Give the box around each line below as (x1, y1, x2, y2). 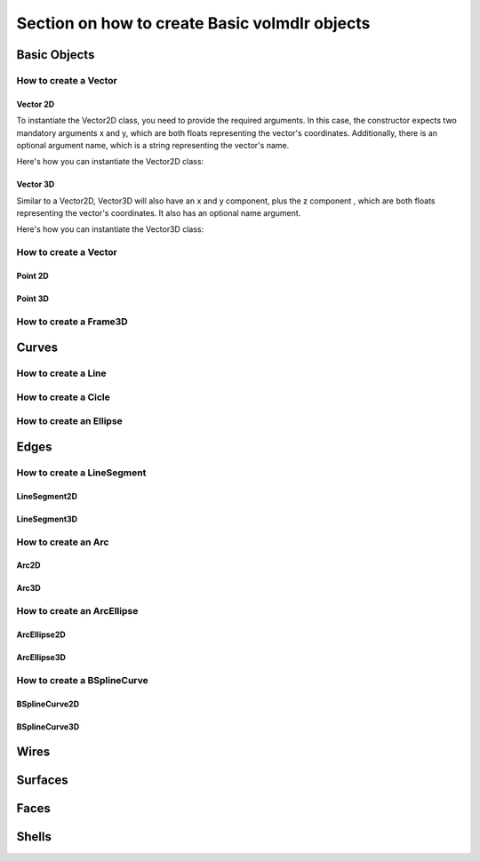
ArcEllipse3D (16, 652, 67, 662)
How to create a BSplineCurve (16, 674, 148, 686)
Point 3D (16, 293, 49, 304)
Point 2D (16, 271, 49, 282)
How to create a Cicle (16, 391, 111, 403)
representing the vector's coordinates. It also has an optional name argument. (16, 208, 301, 219)
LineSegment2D (16, 490, 78, 501)
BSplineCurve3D (16, 721, 80, 732)
